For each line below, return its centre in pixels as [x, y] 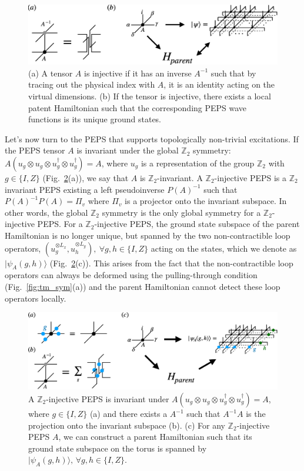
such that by [233, 73]
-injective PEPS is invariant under [108, 399]
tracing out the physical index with [92, 84]
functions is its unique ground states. [95, 119]
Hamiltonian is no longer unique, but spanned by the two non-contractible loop [148, 235]
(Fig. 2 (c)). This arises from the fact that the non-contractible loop [171, 263]
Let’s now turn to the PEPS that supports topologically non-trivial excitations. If [152, 138]
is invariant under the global [128, 150]
